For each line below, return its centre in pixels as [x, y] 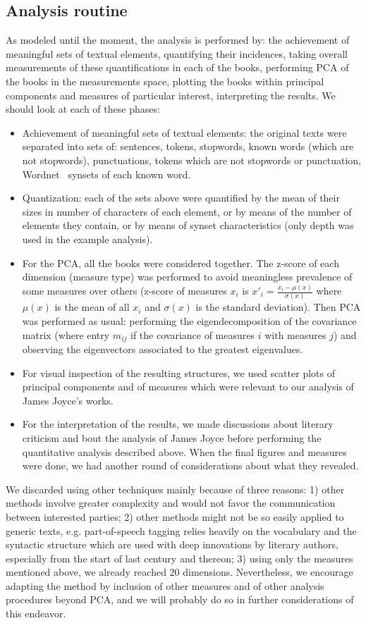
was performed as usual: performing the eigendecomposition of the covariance [189, 320]
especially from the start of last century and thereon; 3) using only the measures [179, 558]
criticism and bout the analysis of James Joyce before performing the [172, 437]
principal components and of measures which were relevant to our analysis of [188, 387]
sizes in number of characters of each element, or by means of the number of [187, 211]
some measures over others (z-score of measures [124, 291]
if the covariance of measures [193, 334]
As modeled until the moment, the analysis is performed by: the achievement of [178, 40]
